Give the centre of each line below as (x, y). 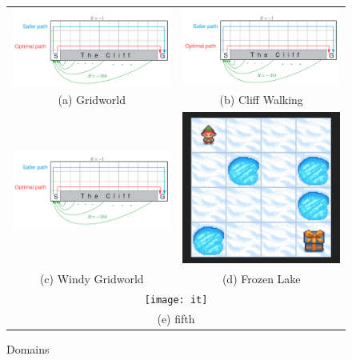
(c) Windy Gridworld (92, 279)
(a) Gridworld (92, 100)
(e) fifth (176, 319)
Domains (28, 349)
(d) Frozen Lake (261, 279)
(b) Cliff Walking (261, 100)
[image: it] (176, 300)
